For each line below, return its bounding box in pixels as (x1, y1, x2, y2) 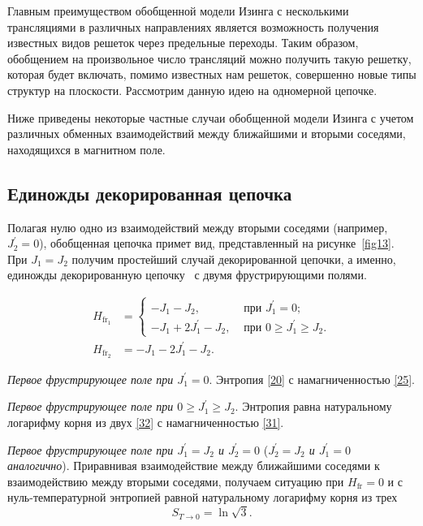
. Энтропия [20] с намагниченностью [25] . (209, 370, 416, 387)
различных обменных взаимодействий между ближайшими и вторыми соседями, (7, 125, 406, 142)
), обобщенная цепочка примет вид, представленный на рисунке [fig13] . (39, 235, 395, 252)
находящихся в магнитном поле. (7, 140, 166, 157)
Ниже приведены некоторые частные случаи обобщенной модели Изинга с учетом (7, 109, 414, 126)
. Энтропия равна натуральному (235, 398, 392, 415)
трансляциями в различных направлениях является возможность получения (7, 18, 379, 35)
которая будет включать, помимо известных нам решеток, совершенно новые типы (7, 66, 417, 83)
